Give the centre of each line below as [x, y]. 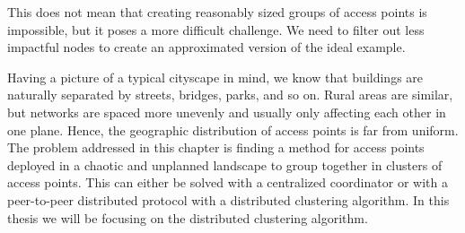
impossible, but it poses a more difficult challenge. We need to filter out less [216, 29]
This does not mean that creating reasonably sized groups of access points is [217, 12]
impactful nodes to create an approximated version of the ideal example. [206, 47]
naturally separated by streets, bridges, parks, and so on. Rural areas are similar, [230, 95]
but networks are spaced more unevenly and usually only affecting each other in [227, 112]
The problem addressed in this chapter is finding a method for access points [216, 147]
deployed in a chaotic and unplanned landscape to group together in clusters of [225, 164]
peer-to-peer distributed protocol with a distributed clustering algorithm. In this [228, 199]
